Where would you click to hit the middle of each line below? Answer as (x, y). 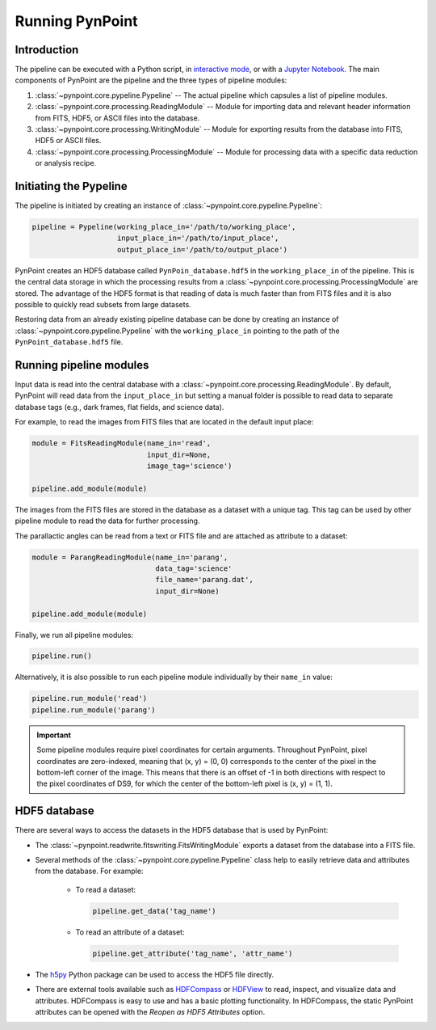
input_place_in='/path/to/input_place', (198, 238)
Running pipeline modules (82, 365)
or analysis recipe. (66, 163)
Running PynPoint (76, 21)
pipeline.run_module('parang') (94, 710)
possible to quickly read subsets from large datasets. (103, 305)
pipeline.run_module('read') (90, 699)
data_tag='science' (194, 568)
